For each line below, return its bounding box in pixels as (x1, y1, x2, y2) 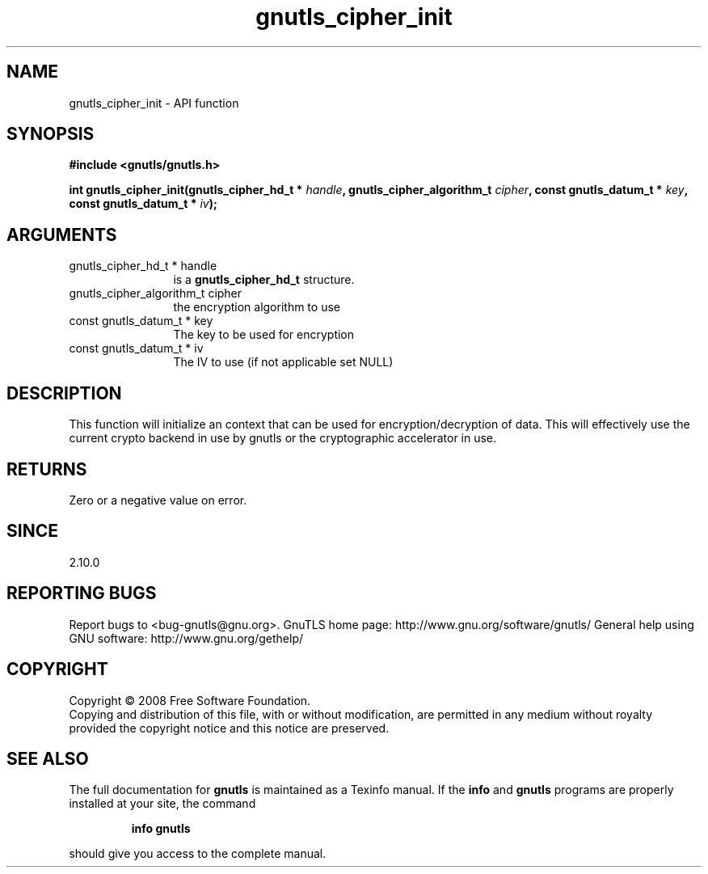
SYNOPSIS (6, 124, 95, 145)
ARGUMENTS (6, 224, 117, 245)
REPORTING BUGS (6, 583, 157, 604)
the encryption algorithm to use (173, 300, 340, 315)
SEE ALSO (6, 748, 89, 769)
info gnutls (131, 821, 191, 836)
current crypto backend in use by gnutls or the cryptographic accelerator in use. (69, 431, 497, 445)
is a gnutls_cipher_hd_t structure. (173, 272, 355, 287)
